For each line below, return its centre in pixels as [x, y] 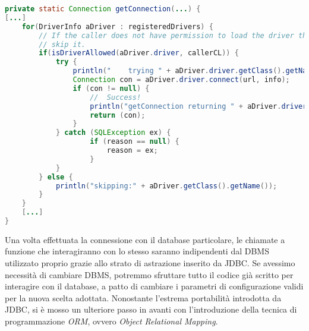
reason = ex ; [132, 150]
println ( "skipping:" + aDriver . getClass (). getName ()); [166, 186]
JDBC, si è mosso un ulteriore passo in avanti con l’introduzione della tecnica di [151, 309]
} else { [56, 177]
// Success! [116, 97]
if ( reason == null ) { [135, 142]
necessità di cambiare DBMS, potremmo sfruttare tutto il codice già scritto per [149, 274]
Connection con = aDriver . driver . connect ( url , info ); [181, 80]
